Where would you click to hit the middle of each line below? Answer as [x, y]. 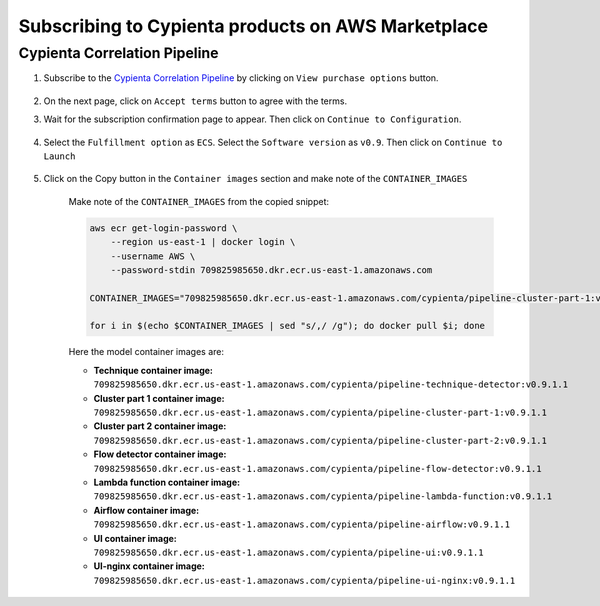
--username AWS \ [153, 256]
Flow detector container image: [160, 454]
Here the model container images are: [146, 352]
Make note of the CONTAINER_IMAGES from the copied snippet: [199, 201]
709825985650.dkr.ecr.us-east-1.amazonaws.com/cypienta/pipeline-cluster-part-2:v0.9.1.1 [320, 440]
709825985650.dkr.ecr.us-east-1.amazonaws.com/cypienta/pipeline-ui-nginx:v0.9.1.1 [304, 580]
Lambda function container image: [166, 482]
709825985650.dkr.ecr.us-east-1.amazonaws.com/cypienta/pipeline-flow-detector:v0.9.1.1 [317, 468]
